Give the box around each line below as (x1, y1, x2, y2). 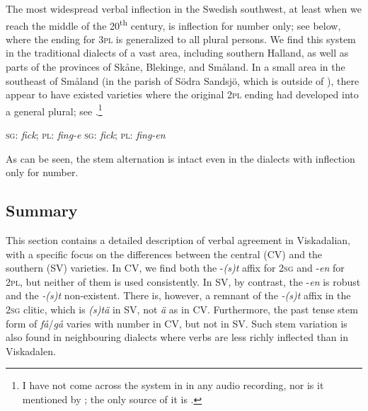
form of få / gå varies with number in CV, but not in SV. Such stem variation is (6, 316, 347, 330)
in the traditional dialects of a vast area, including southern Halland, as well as (6, 45, 349, 60)
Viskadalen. (6, 343, 56, 358)
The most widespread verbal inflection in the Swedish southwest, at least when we (6, 1, 362, 16)
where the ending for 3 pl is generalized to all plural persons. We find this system (6, 31, 356, 46)
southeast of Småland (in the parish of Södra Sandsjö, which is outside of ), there (6, 73, 360, 88)
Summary (6, 199, 78, 221)
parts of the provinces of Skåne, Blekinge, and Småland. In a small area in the (6, 59, 345, 74)
